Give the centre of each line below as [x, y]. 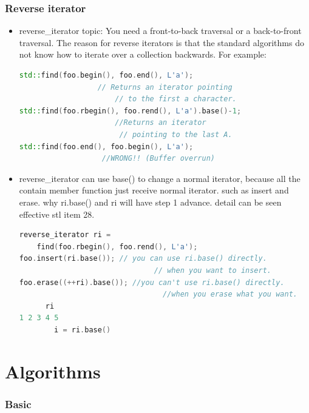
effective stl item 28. [57, 214]
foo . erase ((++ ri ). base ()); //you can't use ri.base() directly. [152, 282]
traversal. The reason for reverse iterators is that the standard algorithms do [161, 42]
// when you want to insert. [213, 270]
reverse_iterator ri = [65, 235]
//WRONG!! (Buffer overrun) [158, 159]
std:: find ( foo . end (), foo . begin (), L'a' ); [106, 146]
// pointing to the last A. [176, 134]
